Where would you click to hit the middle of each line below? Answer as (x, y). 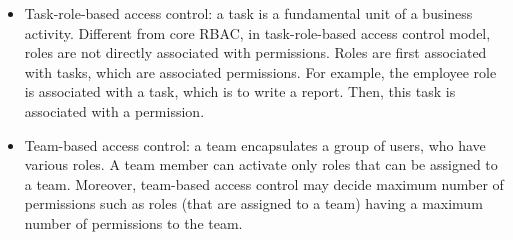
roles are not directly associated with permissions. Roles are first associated (255, 52)
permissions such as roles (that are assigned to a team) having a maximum (253, 203)
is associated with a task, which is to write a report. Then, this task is (240, 91)
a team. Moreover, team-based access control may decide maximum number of (264, 183)
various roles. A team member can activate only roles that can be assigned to (261, 164)
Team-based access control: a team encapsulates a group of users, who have (255, 144)
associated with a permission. (114, 110)
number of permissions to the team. (133, 222)
